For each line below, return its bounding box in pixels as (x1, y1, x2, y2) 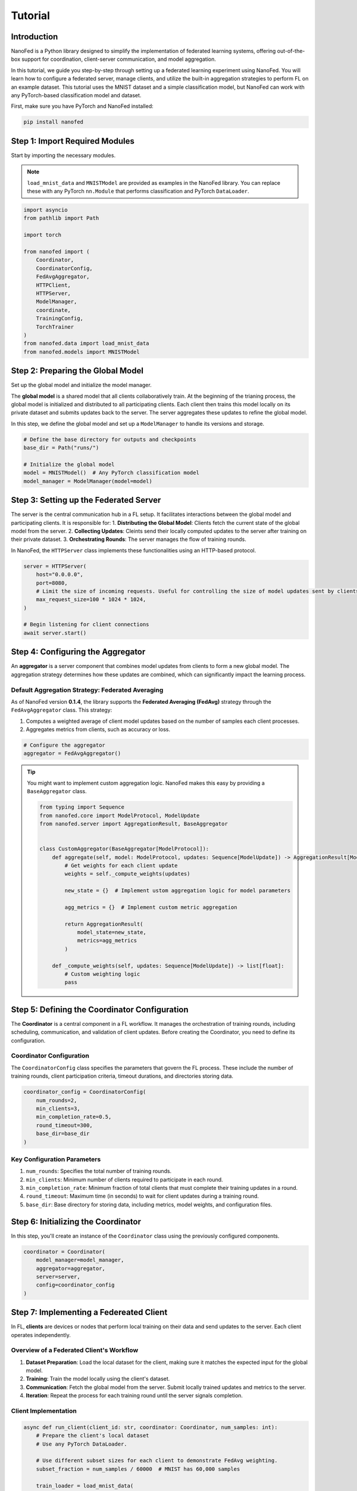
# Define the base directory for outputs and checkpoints (23, 436, 196, 443)
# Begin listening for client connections (23, 621, 149, 628)
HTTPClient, (36, 282, 71, 289)
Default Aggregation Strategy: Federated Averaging (11, 686, 164, 694)
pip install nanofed (23, 119, 83, 125)
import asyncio (23, 206, 68, 214)
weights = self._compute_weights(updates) (64, 871, 190, 877)
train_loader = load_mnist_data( (36, 1482, 134, 1489)
